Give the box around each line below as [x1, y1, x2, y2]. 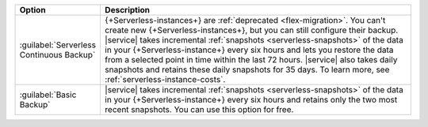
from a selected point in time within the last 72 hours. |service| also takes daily [104, 54, 398, 65]
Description [104, 5, 151, 15]
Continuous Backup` [19, 50, 96, 60]
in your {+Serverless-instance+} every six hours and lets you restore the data [104, 44, 394, 55]
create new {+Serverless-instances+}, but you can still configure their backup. [104, 24, 399, 35]
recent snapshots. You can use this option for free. [104, 104, 294, 114]
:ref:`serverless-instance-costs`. [104, 74, 226, 84]
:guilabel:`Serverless [19, 39, 97, 50]
